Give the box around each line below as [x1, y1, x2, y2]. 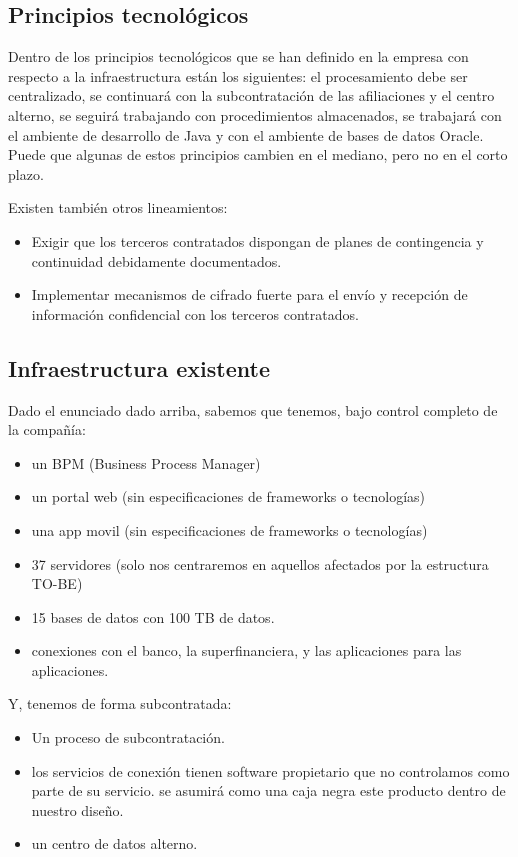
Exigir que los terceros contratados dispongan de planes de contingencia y [31, 230, 484, 251]
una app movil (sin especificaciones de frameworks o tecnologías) [31, 519, 428, 540]
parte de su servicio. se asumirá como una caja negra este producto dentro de [31, 780, 506, 801]
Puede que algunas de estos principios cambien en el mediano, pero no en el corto [8, 144, 508, 165]
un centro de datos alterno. [31, 833, 198, 854]
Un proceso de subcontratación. [31, 727, 225, 748]
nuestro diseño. [31, 799, 124, 820]
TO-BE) [31, 573, 83, 594]
